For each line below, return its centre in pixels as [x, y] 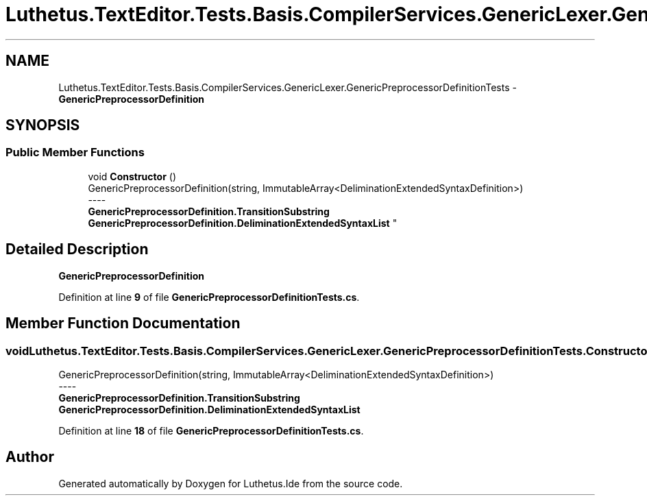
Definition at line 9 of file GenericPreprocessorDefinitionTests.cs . [209, 297]
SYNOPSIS [43, 125]
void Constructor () [132, 176]
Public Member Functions [75, 152]
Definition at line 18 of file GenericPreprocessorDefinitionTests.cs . [211, 430]
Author [30, 457]
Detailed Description [77, 249]
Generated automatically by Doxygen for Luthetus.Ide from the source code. [231, 483]
